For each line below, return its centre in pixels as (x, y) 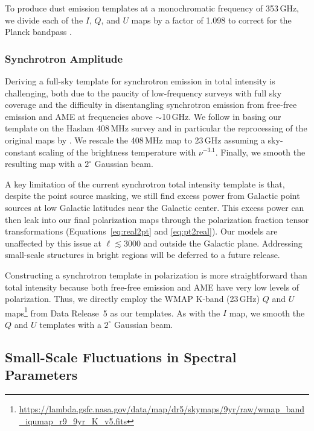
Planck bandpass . (38, 32)
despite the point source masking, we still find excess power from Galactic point (152, 196)
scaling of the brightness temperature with (117, 152)
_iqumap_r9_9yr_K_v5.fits (73, 420)
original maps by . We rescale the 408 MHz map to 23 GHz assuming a (135, 140)
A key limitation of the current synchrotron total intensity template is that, (145, 184)
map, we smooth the (267, 313)
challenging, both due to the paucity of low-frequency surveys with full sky (143, 93)
